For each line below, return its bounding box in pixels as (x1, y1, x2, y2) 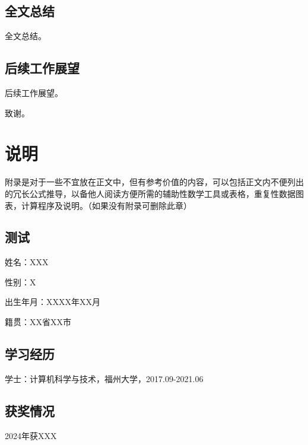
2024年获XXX (5, 429, 57, 441)
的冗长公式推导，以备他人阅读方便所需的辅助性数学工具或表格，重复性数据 (5, 187, 296, 199)
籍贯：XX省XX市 (5, 316, 71, 328)
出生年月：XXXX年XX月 (5, 295, 100, 308)
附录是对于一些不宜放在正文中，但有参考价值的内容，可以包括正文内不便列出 (5, 176, 304, 188)
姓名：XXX (5, 256, 49, 268)
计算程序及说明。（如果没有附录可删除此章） (21, 199, 192, 211)
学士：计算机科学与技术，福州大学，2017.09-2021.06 (5, 372, 204, 384)
